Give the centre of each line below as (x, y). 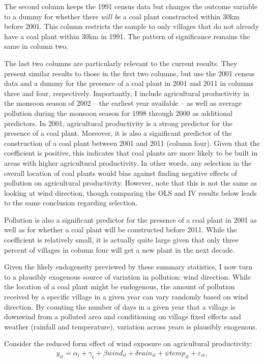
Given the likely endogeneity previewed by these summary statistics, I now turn (128, 267)
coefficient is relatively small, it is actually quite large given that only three (121, 240)
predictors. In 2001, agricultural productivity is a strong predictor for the (118, 123)
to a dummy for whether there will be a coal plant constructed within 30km (122, 16)
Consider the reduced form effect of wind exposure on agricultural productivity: (128, 343)
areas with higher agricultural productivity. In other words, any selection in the (128, 162)
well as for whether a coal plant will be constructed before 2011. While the (121, 230)
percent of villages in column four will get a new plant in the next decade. (120, 249)
